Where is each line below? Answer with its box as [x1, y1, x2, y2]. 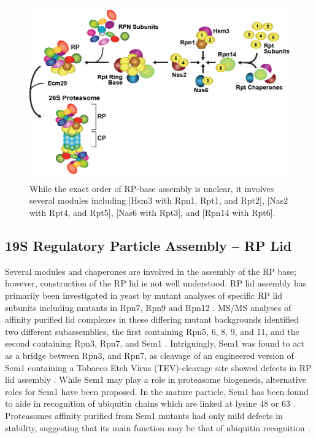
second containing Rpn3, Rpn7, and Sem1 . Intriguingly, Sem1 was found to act [5, 337, 304, 350]
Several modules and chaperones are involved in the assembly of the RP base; [5, 264, 296, 277]
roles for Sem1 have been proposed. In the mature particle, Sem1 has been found [5, 385, 309, 398]
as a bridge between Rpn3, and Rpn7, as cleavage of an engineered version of [5, 349, 294, 362]
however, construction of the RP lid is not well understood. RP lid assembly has [5, 277, 307, 290]
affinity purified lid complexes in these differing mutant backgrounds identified [5, 313, 299, 326]
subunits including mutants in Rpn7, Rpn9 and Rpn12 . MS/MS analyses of [5, 301, 291, 313]
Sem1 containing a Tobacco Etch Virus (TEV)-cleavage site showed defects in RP [5, 361, 312, 374]
